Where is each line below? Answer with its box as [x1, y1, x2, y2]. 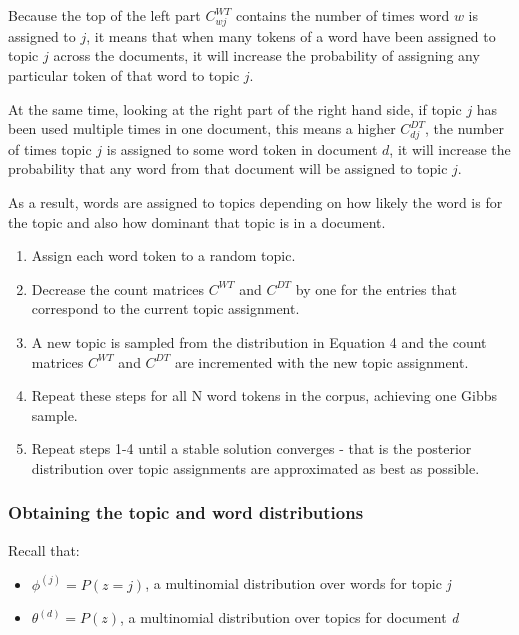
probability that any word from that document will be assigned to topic [8, 158, 448, 179]
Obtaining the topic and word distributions [8, 500, 364, 525]
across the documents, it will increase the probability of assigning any [53, 45, 480, 66]
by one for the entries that [295, 278, 457, 299]
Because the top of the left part [8, 5, 201, 25]
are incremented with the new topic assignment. [174, 351, 469, 372]
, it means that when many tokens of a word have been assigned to [86, 25, 496, 46]
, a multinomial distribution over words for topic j [145, 573, 451, 594]
